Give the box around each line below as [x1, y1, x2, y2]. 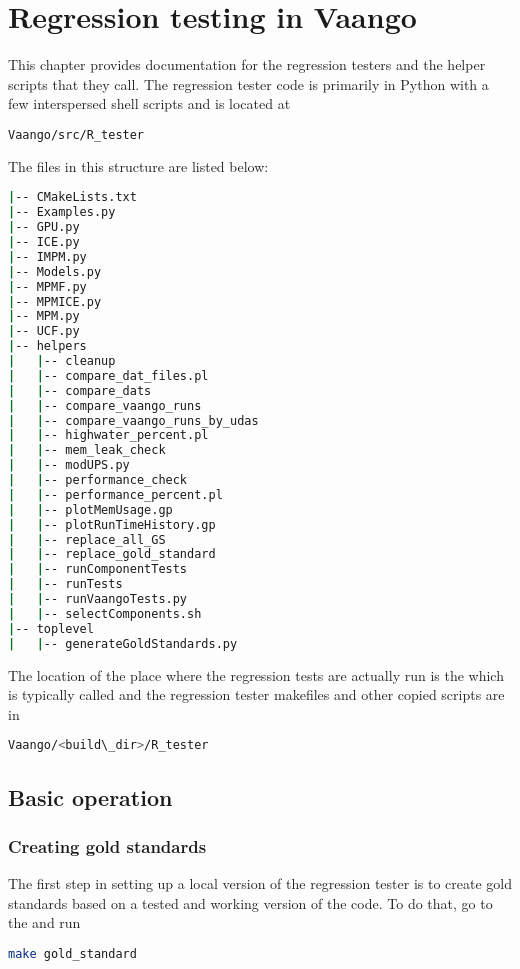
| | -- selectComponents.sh [8, 606, 202, 621]
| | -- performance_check [8, 473, 188, 487]
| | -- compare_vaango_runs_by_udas [8, 413, 259, 428]
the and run [8, 912, 81, 933]
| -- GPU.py [8, 220, 80, 235]
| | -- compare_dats [8, 383, 152, 398]
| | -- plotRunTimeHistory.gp [8, 517, 216, 532]
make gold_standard [8, 946, 137, 961]
